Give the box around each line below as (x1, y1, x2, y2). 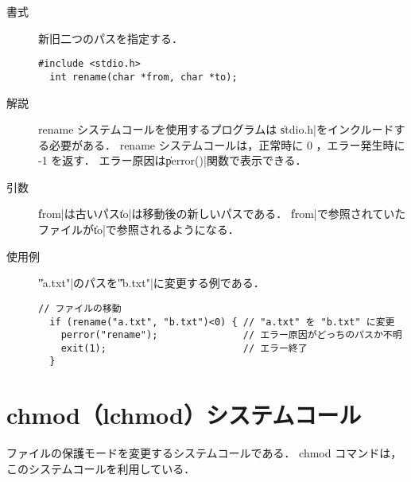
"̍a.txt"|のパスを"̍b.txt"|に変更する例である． (38, 274, 265, 291)
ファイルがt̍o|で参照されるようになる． (38, 221, 239, 238)
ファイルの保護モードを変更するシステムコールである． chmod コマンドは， (6, 445, 402, 461)
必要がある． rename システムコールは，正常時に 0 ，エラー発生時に (48, 136, 405, 153)
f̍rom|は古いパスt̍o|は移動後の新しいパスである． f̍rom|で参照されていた (38, 205, 406, 222)
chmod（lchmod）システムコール (6, 398, 362, 431)
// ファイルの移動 (38, 302, 122, 314)
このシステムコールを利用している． (6, 460, 196, 476)
